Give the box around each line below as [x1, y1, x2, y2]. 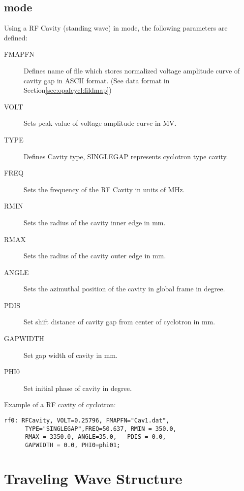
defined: [4, 32, 28, 42]
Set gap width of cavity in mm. [24, 350, 118, 360]
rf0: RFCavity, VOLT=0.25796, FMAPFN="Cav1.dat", [4, 417, 170, 424]
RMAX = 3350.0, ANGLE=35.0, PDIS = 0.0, [25, 433, 166, 441]
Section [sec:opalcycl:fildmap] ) [24, 85, 112, 95]
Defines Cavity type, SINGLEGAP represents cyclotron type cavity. [24, 151, 228, 161]
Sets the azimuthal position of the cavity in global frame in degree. [24, 283, 225, 294]
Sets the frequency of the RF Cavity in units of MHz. [24, 184, 185, 194]
